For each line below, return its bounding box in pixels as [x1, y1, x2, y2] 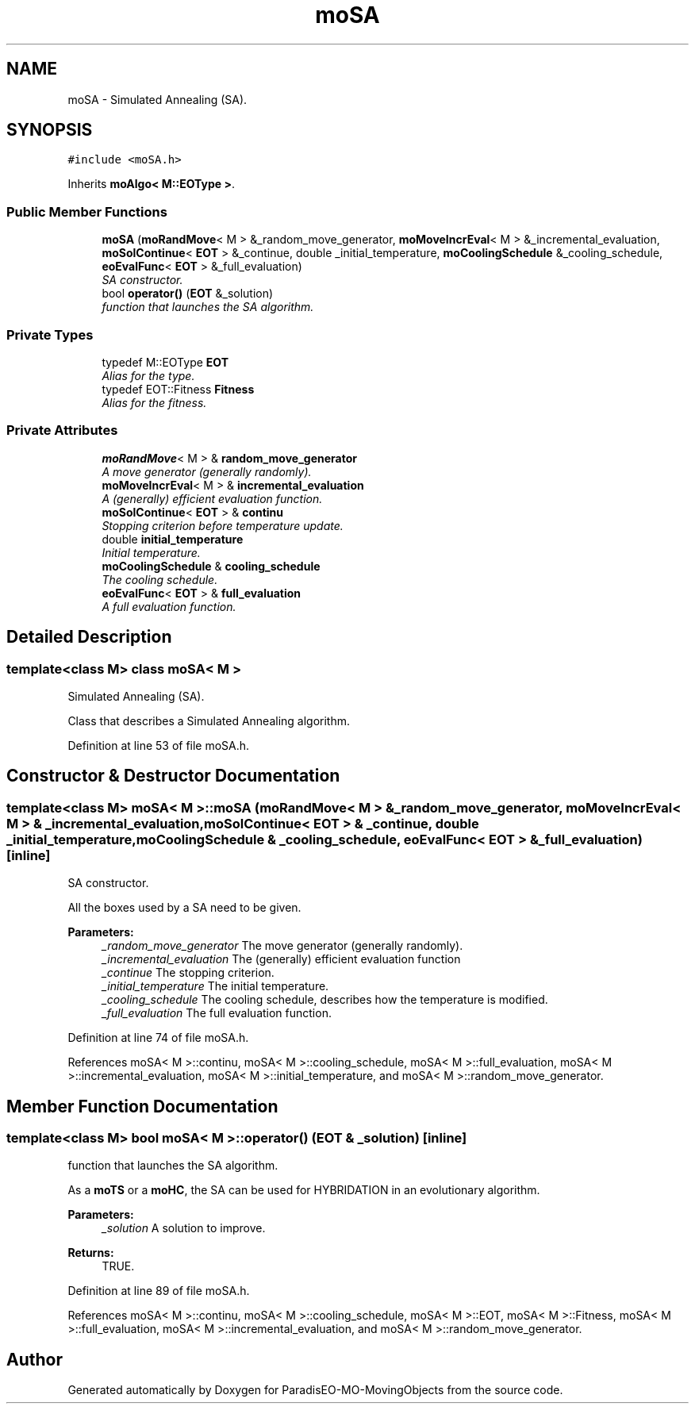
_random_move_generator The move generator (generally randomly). [102, 939, 463, 953]
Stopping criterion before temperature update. [102, 518, 344, 532]
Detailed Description [6, 627, 172, 647]
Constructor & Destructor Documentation [6, 766, 340, 786]
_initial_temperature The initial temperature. [102, 979, 329, 993]
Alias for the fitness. [102, 395, 207, 409]
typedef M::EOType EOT [102, 355, 229, 369]
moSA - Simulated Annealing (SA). [67, 92, 248, 106]
